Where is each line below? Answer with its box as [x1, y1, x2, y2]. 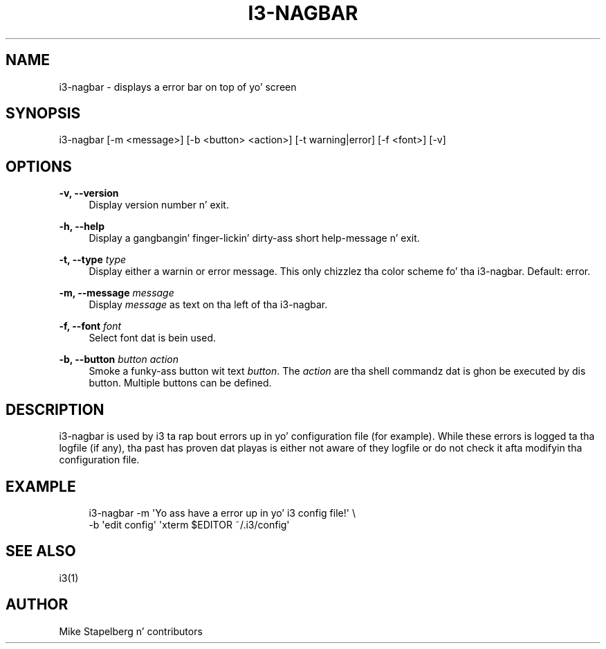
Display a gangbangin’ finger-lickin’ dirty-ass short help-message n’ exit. [89, 232, 420, 245]
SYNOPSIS [6, 105, 81, 123]
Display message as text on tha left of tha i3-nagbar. [89, 299, 328, 311]
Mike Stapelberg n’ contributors [59, 625, 203, 637]
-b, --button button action [59, 353, 178, 366]
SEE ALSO [6, 542, 76, 560]
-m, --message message [59, 287, 174, 299]
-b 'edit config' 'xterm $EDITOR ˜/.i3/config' [89, 518, 290, 531]
